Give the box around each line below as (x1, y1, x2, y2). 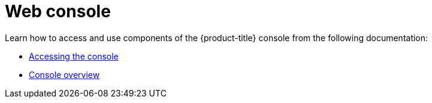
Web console (5, 1, 111, 21)
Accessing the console (29, 51, 119, 61)
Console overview (29, 69, 100, 80)
